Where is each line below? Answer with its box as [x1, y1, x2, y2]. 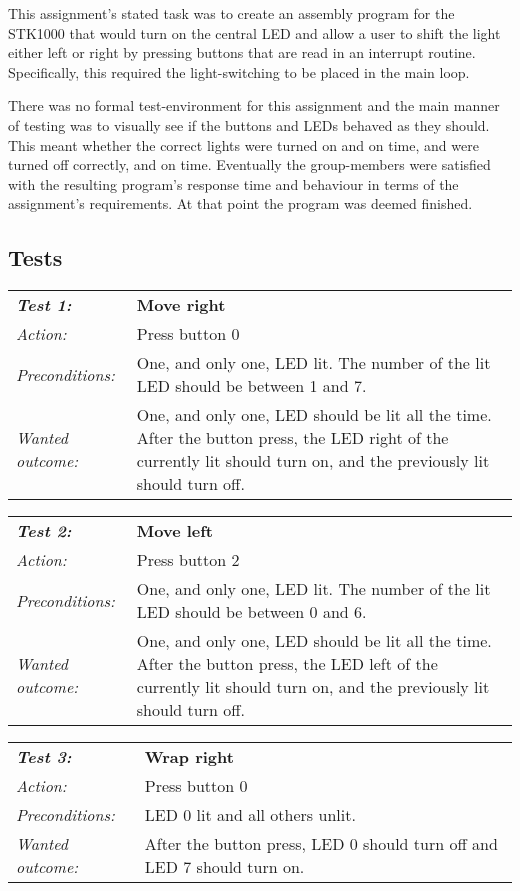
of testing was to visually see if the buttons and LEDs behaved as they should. [8, 114, 490, 135]
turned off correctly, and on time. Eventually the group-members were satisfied [8, 154, 491, 175]
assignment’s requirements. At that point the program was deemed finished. [8, 193, 473, 214]
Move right [136, 293, 226, 317]
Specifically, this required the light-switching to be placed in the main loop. [8, 61, 470, 82]
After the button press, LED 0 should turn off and [144, 832, 498, 856]
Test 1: [16, 293, 72, 317]
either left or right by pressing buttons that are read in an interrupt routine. [8, 42, 476, 63]
